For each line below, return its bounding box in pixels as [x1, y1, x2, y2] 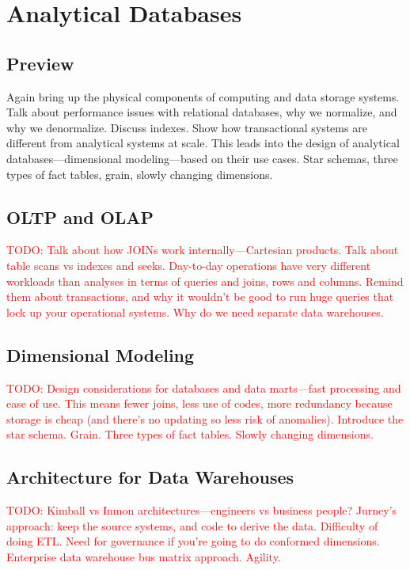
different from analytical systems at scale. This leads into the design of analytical [6, 135, 400, 151]
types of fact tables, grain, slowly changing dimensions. [6, 165, 273, 182]
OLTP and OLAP [6, 204, 154, 229]
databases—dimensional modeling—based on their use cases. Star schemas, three [6, 150, 398, 166]
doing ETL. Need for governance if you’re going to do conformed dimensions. [6, 533, 380, 549]
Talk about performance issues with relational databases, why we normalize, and [6, 104, 397, 120]
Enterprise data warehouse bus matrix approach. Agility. [6, 548, 281, 564]
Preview [6, 51, 74, 75]
